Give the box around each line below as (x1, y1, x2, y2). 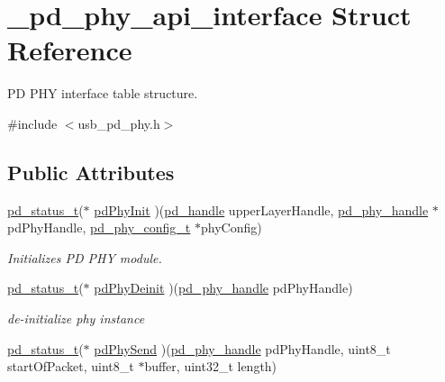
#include (7, 114, 58, 132)
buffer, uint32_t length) (144, 357, 277, 376)
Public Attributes (7, 158, 175, 186)
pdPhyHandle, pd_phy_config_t (7, 218, 191, 237)
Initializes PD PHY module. (7, 248, 162, 267)
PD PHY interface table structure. (7, 84, 198, 103)
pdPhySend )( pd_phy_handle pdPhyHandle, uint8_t (94, 339, 391, 358)
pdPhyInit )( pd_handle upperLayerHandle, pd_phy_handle (94, 200, 429, 219)
